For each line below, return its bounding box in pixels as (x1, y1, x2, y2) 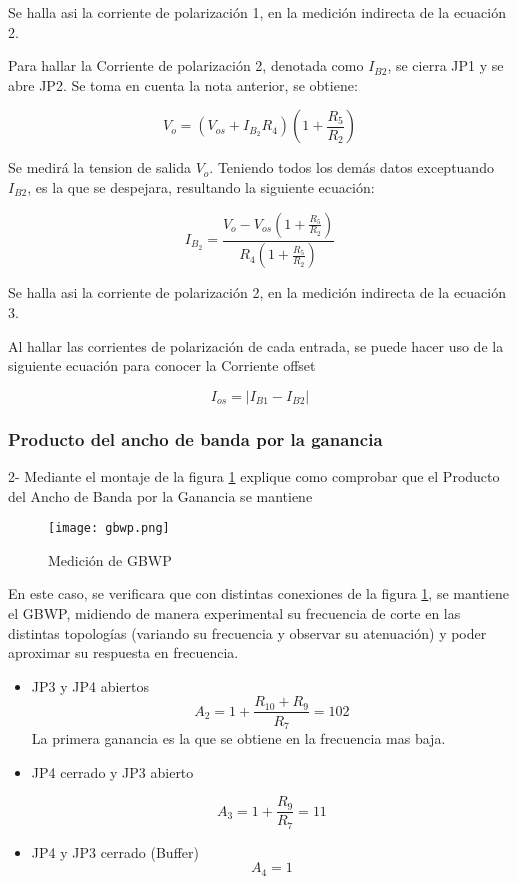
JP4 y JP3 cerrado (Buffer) (31, 841, 199, 862)
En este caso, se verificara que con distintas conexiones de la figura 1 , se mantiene (8, 583, 509, 604)
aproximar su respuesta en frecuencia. (8, 642, 239, 663)
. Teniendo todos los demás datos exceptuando (209, 157, 494, 178)
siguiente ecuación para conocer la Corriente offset (8, 355, 316, 376)
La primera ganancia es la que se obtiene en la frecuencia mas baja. (31, 727, 446, 748)
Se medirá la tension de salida (8, 157, 191, 178)
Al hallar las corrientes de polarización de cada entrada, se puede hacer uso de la (8, 335, 504, 356)
